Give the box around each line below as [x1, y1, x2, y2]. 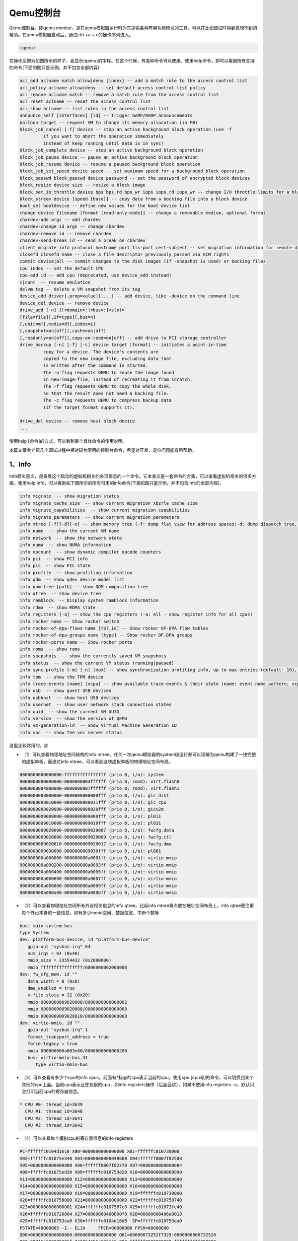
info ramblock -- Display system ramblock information [19, 598, 159, 603]
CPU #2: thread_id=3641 [25, 1115, 83, 1121]
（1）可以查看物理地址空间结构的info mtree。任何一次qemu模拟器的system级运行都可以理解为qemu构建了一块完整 [21, 752, 256, 758]
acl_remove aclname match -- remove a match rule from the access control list [19, 92, 219, 98]
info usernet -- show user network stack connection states [19, 702, 172, 707]
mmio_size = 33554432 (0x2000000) [27, 958, 112, 963]
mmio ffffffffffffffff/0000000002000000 [27, 965, 128, 970]
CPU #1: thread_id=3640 [25, 1108, 83, 1114]
